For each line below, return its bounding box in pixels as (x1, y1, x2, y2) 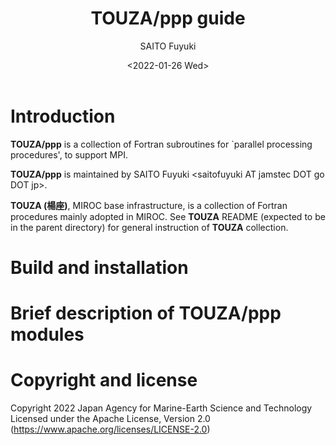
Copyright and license (10, 369, 198, 392)
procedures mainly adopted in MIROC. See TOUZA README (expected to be (10, 210, 326, 222)
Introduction (10, 105, 116, 127)
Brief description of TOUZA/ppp (10, 302, 282, 325)
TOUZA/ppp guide (90, 7, 246, 30)
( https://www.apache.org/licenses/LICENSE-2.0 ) (10, 423, 211, 435)
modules (10, 323, 85, 346)
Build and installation (10, 256, 189, 279)
